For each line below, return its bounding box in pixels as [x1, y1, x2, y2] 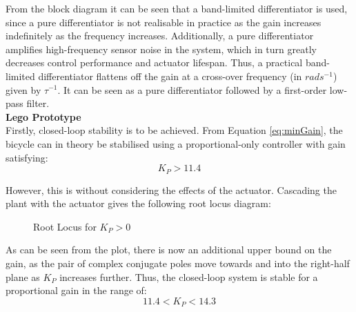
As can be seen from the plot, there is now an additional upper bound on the [6, 242, 332, 257]
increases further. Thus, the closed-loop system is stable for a [59, 269, 318, 284]
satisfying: [6, 150, 48, 164]
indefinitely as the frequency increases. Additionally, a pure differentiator [6, 28, 314, 43]
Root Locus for [33, 219, 97, 233]
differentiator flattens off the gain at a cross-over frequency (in [38, 68, 302, 83]
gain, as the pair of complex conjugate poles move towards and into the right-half [6, 255, 350, 270]
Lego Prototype [6, 109, 81, 124]
